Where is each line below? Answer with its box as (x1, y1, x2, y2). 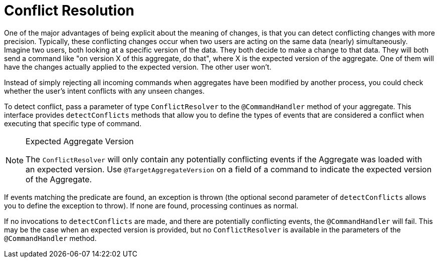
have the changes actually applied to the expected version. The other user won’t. (4, 62, 272, 71)
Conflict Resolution (4, 2, 135, 19)
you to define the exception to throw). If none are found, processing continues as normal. (4, 201, 299, 210)
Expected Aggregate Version (26, 136, 134, 146)
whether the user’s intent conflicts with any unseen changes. (4, 86, 205, 95)
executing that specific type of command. (4, 119, 142, 128)
